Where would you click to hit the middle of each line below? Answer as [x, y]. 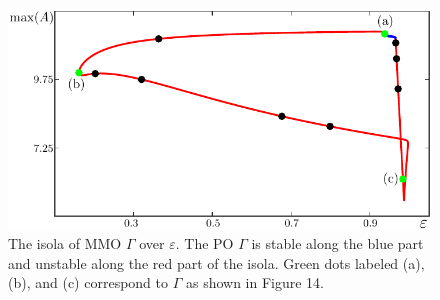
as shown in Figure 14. [255, 282]
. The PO [204, 243]
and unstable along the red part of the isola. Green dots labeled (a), [216, 262]
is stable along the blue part [337, 243]
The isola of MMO [65, 243]
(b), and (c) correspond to [88, 282]
